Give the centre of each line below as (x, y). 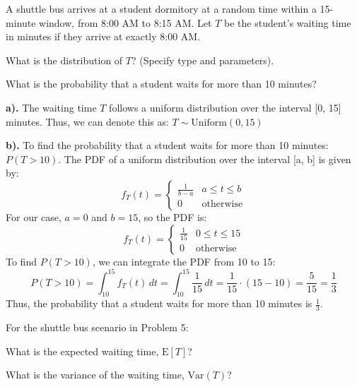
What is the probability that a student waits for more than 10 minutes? (161, 84)
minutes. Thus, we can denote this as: (87, 121)
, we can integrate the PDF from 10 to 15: (184, 261)
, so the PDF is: (172, 216)
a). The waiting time (51, 107)
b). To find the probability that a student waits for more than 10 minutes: (167, 145)
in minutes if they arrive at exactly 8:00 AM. (103, 36)
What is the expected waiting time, (82, 351)
